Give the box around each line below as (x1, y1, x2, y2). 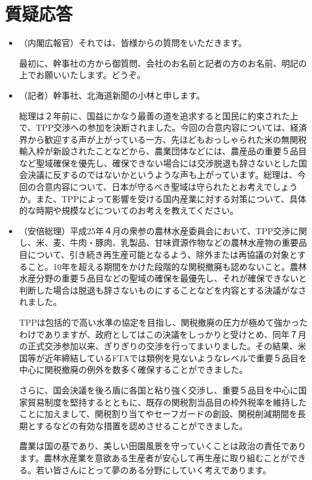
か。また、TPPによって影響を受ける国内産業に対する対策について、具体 (19, 192, 307, 205)
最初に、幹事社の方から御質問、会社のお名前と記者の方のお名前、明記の (19, 56, 307, 69)
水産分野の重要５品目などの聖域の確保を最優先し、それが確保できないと (19, 272, 307, 284)
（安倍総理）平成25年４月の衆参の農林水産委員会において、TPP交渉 (19, 224, 290, 237)
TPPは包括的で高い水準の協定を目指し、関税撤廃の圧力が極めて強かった (19, 316, 308, 328)
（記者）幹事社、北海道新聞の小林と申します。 (19, 88, 205, 101)
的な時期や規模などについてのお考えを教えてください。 (19, 204, 239, 217)
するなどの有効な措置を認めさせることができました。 (36, 419, 248, 432)
